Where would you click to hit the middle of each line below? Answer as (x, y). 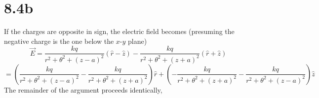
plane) (138, 41)
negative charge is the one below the (59, 41)
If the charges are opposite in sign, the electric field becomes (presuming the (119, 31)
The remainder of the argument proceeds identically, (83, 89)
